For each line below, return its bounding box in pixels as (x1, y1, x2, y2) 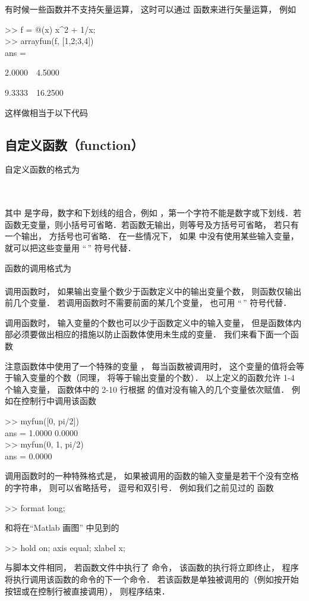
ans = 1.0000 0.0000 (5, 426, 78, 439)
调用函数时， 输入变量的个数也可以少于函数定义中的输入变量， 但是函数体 (5, 316, 294, 328)
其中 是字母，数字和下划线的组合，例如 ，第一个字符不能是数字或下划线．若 (5, 206, 302, 219)
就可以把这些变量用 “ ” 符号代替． (5, 241, 136, 253)
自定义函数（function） (5, 135, 144, 154)
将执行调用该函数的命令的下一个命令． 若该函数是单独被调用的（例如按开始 (5, 572, 299, 585)
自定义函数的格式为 (5, 163, 80, 176)
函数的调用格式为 (5, 261, 71, 274)
